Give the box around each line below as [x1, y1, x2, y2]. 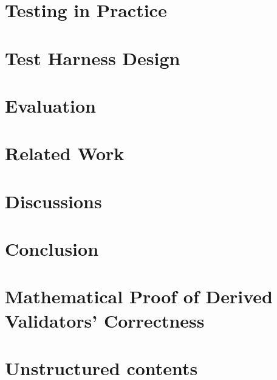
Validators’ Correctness [5, 308, 205, 332]
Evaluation [5, 93, 96, 118]
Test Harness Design [5, 45, 180, 70]
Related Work [5, 141, 125, 166]
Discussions [5, 188, 102, 213]
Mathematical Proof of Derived [5, 284, 273, 309]
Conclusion [5, 236, 99, 261]
